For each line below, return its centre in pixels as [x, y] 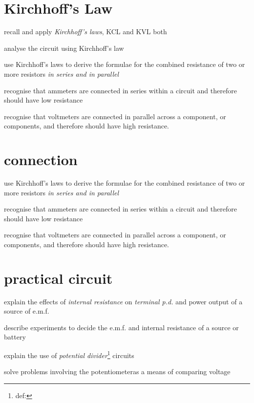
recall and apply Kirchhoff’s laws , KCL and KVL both [85, 32]
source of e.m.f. [27, 311]
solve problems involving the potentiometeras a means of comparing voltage [117, 371]
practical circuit [58, 278]
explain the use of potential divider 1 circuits [69, 354]
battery [15, 337]
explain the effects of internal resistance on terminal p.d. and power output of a [123, 301]
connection [41, 159]
